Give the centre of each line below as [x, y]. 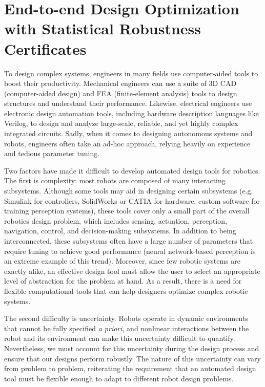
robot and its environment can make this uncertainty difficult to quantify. [120, 338]
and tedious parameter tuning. [52, 153]
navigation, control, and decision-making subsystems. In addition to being [120, 231]
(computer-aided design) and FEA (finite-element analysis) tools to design [121, 93]
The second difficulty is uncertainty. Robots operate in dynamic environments [126, 318]
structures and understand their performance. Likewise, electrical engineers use [128, 103]
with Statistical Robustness [103, 28]
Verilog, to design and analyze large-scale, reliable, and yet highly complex [121, 123]
